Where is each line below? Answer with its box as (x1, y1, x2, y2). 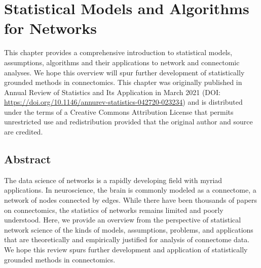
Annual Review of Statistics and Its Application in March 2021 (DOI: (4, 86, 220, 97)
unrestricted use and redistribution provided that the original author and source (4, 116, 253, 127)
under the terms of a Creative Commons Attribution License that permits (4, 106, 234, 117)
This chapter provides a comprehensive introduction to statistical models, (4, 47, 233, 58)
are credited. (4, 126, 43, 137)
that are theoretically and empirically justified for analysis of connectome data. (4, 234, 250, 245)
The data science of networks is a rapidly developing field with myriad (4, 174, 222, 185)
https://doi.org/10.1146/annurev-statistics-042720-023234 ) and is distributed (4, 97, 243, 107)
